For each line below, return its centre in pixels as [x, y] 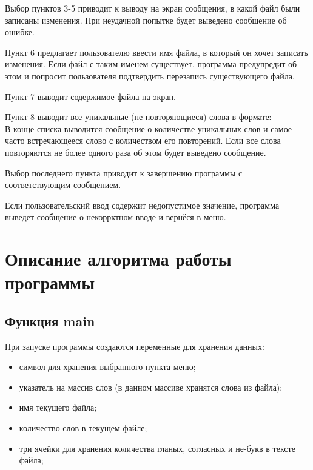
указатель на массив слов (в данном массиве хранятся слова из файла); [151, 387]
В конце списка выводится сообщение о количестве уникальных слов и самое [149, 128]
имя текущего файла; [58, 407]
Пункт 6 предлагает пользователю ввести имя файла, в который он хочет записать [156, 52]
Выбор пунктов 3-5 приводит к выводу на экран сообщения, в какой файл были [153, 8]
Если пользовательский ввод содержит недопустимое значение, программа [142, 205]
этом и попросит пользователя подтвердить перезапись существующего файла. [150, 76]
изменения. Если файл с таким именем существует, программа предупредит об [151, 64]
